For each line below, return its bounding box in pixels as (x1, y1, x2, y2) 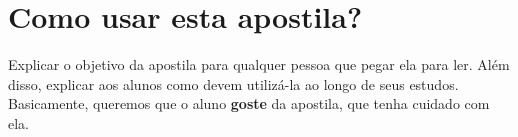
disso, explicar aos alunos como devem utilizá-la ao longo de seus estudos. (8, 73, 459, 94)
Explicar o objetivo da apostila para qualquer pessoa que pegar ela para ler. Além (8, 54, 510, 75)
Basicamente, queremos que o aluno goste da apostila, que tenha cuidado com (8, 93, 490, 114)
